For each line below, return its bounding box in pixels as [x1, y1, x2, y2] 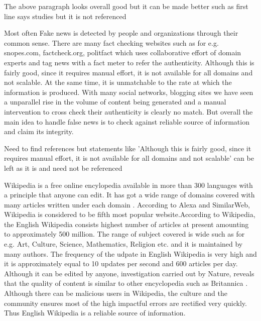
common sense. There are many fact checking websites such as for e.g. [4, 37, 219, 48]
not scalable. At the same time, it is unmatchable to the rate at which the [4, 77, 232, 87]
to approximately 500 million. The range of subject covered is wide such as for [4, 229, 245, 239]
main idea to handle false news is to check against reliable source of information [4, 116, 249, 127]
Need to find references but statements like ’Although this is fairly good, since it [4, 143, 251, 153]
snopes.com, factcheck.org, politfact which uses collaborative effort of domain [4, 47, 241, 58]
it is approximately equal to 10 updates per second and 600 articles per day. [4, 258, 238, 269]
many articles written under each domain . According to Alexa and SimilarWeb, [4, 199, 250, 209]
